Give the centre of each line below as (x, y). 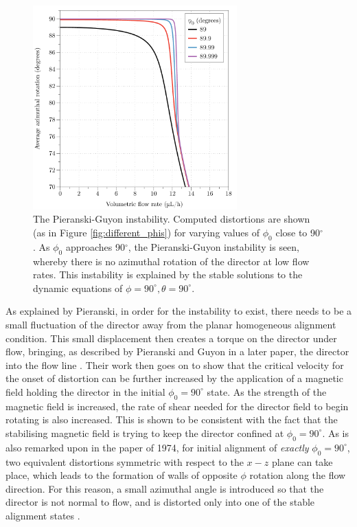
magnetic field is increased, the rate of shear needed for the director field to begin (177, 406)
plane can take (302, 461)
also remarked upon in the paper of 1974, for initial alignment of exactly (157, 447)
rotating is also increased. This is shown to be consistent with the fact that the (172, 419)
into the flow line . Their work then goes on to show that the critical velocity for (175, 365)
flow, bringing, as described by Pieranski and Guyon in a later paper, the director (177, 351)
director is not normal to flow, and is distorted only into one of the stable (160, 502)
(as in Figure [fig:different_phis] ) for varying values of (147, 232)
